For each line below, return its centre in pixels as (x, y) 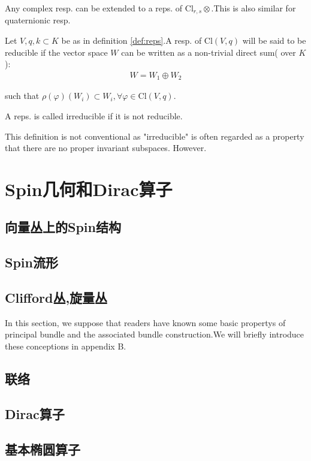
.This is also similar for (253, 8)
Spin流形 (31, 262)
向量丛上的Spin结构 (63, 227)
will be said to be (274, 40)
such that (22, 96)
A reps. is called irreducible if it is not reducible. (94, 115)
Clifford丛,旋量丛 (56, 298)
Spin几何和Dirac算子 (89, 189)
